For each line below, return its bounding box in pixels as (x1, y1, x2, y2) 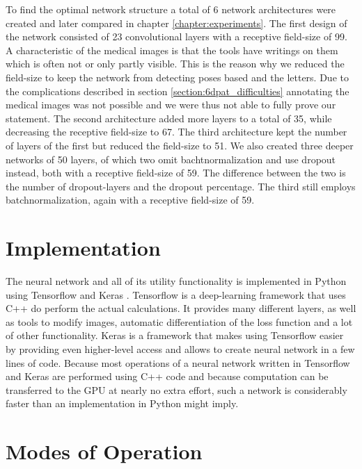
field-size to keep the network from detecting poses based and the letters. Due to (6, 69, 349, 84)
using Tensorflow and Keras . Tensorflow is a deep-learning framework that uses (6, 287, 346, 302)
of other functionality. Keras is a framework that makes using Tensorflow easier (6, 328, 344, 343)
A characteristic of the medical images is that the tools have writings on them (6, 42, 338, 57)
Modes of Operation (6, 437, 203, 466)
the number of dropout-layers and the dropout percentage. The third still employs (6, 179, 356, 193)
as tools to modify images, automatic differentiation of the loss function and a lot (6, 314, 353, 329)
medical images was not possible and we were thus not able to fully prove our (6, 97, 336, 112)
